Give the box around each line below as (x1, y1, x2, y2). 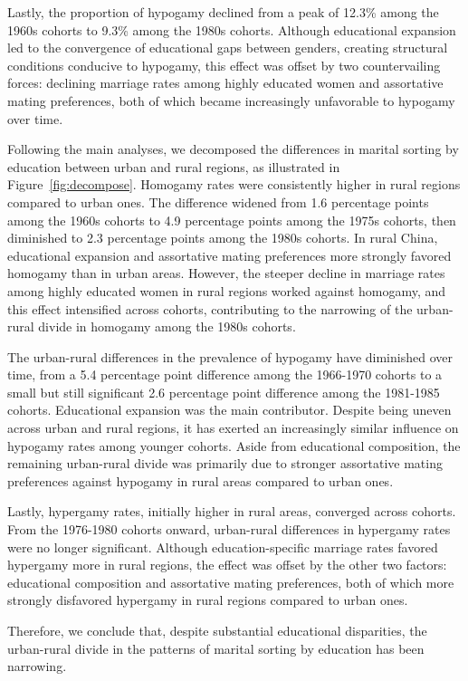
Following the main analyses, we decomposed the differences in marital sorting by (7, 139, 459, 158)
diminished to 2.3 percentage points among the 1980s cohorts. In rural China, (7, 228, 438, 247)
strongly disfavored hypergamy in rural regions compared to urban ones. (7, 590, 408, 609)
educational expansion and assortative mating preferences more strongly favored (7, 245, 452, 264)
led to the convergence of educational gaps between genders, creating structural (7, 38, 448, 57)
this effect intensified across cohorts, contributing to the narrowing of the (7, 299, 413, 318)
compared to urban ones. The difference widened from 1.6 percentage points (7, 192, 429, 211)
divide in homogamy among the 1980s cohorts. (38, 317, 296, 336)
